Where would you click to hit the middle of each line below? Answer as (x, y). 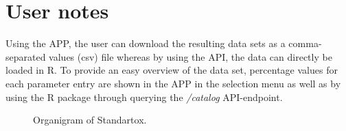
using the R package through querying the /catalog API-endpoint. (144, 97)
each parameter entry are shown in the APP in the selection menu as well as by (173, 83)
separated (26, 56)
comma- (305, 43)
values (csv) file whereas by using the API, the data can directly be (191, 56)
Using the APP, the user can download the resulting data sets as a (146, 43)
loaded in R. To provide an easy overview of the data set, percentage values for (172, 70)
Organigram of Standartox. (90, 120)
